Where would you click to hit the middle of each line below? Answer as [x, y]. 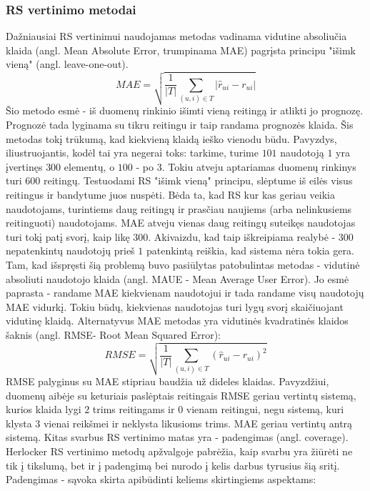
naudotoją [302, 153]
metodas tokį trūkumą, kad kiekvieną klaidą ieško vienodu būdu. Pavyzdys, [171, 138]
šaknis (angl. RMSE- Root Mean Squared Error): [113, 334]
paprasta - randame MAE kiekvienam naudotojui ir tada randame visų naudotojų [185, 293]
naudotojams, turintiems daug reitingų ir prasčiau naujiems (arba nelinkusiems [179, 208]
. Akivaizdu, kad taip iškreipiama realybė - [242, 236]
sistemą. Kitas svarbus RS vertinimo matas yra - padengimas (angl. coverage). [177, 437]
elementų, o [89, 166]
